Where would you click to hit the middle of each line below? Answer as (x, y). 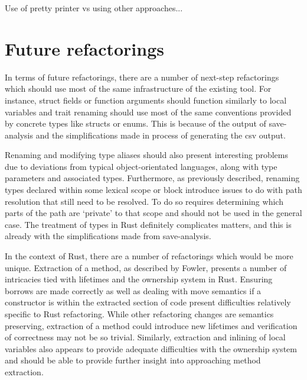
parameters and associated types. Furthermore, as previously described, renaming (152, 178)
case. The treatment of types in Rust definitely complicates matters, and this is (148, 224)
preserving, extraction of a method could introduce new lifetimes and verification (151, 325)
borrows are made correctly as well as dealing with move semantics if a (133, 290)
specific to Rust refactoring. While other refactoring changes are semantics (139, 314)
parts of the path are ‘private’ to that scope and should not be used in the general (153, 213)
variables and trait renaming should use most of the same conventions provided (148, 112)
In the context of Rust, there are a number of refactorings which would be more (149, 256)
